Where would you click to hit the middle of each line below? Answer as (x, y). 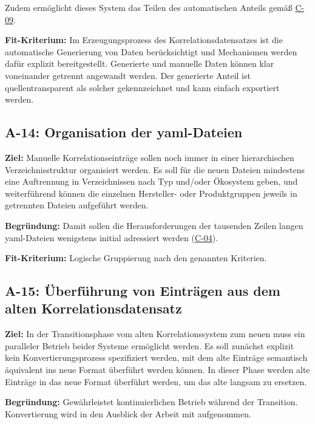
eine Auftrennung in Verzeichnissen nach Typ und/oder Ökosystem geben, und (151, 181)
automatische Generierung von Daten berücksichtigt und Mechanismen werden (151, 51)
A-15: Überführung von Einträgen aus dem (143, 291)
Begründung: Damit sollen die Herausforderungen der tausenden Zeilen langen (154, 225)
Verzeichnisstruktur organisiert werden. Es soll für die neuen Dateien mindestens (155, 169)
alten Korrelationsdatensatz (93, 308)
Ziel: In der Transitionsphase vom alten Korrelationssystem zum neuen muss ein (155, 334)
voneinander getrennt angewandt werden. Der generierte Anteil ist (128, 75)
